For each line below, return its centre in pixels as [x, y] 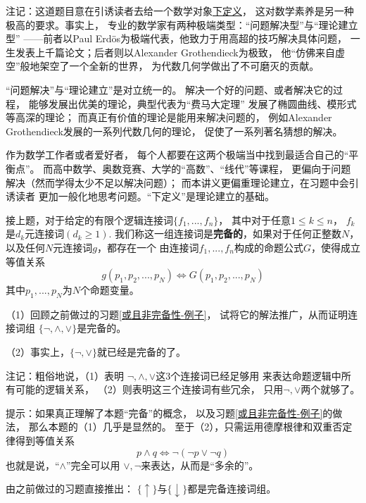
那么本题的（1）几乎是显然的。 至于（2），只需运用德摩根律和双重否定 [190, 427]
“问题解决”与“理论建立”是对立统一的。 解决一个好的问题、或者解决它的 [170, 89]
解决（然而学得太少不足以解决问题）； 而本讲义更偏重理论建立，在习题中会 [177, 182]
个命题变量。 [109, 290]
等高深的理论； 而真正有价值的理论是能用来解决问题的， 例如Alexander [169, 117]
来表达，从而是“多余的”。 [200, 465]
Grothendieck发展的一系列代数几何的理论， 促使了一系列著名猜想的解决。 [174, 131]
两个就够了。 [330, 389]
